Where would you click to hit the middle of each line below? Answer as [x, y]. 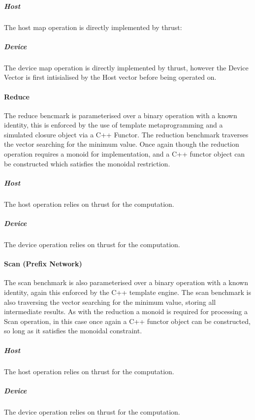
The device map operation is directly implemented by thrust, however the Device [126, 67]
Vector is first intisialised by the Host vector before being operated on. [110, 77]
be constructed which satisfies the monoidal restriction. [87, 163]
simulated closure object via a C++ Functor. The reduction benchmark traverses [126, 134]
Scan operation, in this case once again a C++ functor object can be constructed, [127, 321]
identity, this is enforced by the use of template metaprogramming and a [113, 125]
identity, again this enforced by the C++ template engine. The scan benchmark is [127, 292]
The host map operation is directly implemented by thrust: [93, 27]
